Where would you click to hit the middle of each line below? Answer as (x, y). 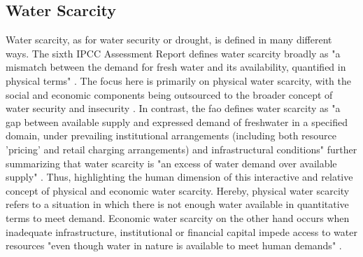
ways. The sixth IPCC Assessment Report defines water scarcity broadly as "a (173, 53)
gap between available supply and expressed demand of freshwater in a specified (177, 121)
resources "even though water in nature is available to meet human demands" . (174, 245)
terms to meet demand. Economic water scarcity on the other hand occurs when (178, 217)
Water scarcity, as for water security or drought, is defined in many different (169, 40)
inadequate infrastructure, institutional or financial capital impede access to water (181, 231)
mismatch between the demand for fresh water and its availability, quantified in (176, 67)
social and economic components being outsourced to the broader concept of (169, 94)
